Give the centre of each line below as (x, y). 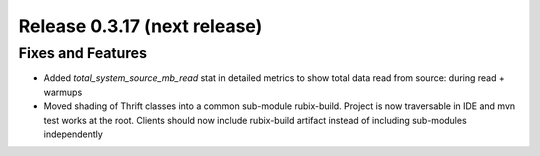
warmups (63, 92)
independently (73, 134)
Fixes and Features (82, 53)
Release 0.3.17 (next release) (140, 26)
